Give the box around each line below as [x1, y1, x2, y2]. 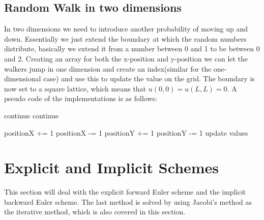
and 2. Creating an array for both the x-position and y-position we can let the [4, 53, 248, 64]
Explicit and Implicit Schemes [4, 157, 219, 178]
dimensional [4, 73, 41, 84]
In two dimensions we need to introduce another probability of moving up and [4, 23, 248, 34]
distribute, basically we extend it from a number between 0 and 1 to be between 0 [4, 43, 260, 54]
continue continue [4, 110, 59, 120]
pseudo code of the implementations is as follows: [4, 93, 157, 104]
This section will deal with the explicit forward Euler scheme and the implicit [4, 186, 246, 197]
